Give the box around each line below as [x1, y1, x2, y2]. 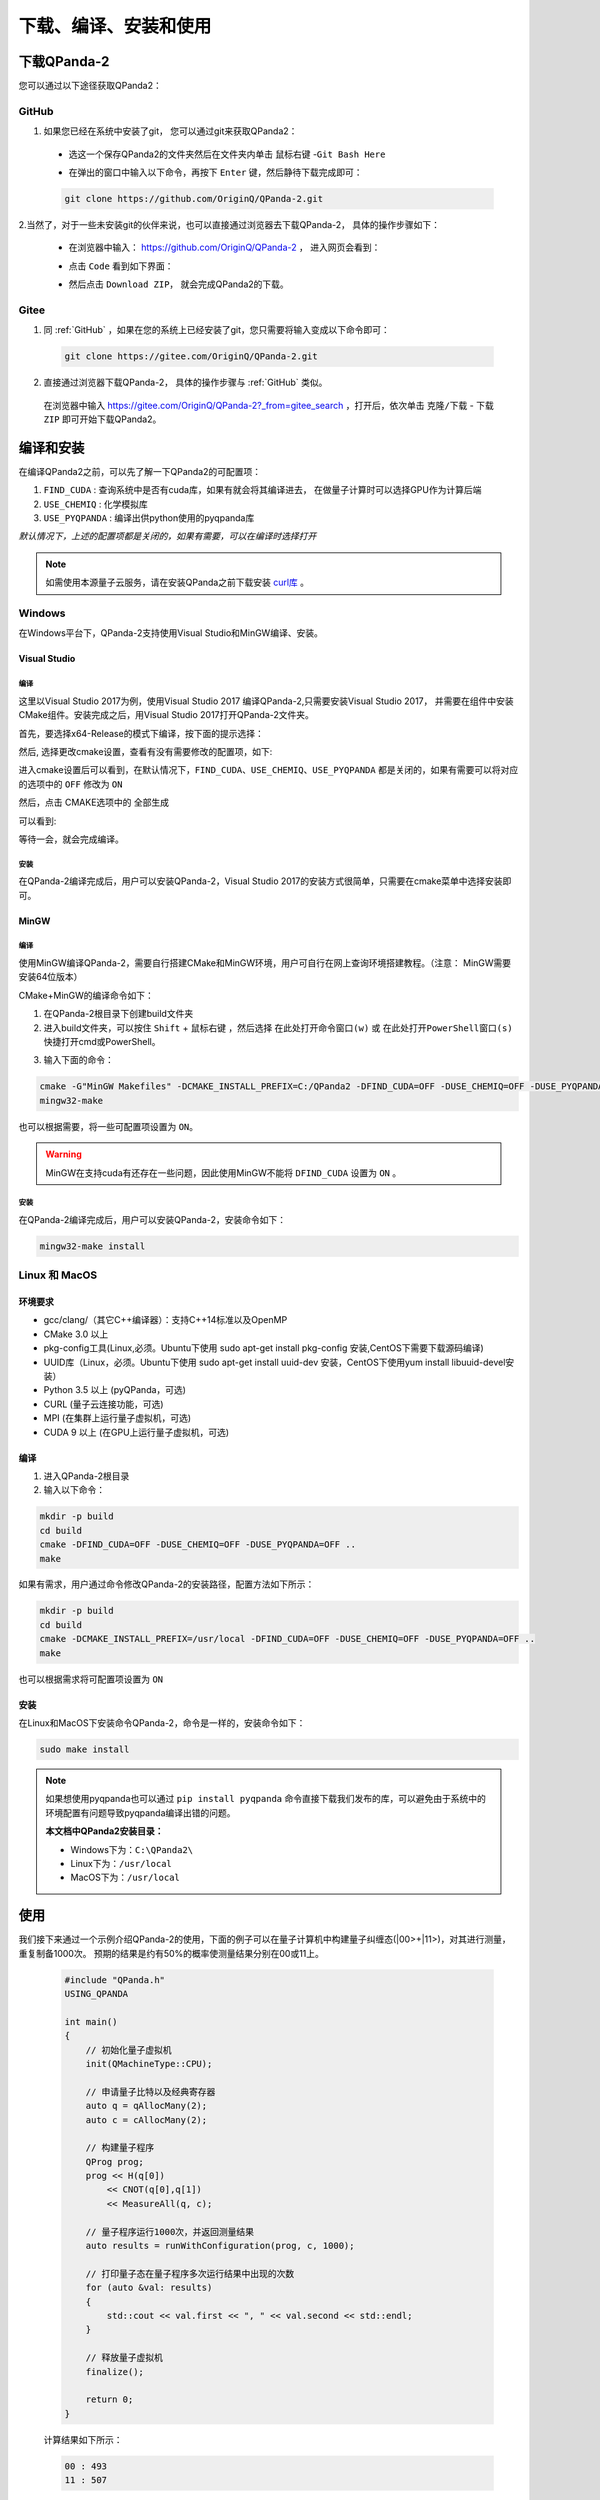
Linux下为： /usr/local [70, 1857, 172, 1869]
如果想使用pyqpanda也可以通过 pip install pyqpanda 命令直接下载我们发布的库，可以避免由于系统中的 [45, 1793, 487, 1805]
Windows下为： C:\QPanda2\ [70, 1843, 194, 1855]
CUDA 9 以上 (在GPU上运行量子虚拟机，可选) [43, 1426, 230, 1438]
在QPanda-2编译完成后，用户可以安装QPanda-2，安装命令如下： [18, 1213, 287, 1225]
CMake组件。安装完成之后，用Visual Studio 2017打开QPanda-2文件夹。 [18, 709, 315, 721]
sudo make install [39, 1744, 130, 1755]
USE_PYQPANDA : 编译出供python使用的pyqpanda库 [43, 512, 255, 524]
